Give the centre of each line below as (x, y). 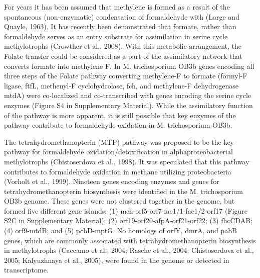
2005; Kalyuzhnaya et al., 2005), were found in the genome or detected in (117, 260)
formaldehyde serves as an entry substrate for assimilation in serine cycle (116, 36)
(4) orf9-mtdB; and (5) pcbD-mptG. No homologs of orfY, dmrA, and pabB (120, 230)
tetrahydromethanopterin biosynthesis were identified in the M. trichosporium (123, 191)
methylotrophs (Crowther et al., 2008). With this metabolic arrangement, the (123, 46)
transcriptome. (26, 270)
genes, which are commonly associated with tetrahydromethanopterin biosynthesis (130, 240)
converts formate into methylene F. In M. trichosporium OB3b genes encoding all (129, 66)
